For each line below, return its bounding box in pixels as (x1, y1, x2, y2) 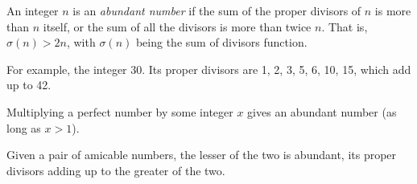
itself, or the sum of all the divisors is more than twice (43, 18, 312, 35)
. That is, (321, 18, 368, 35)
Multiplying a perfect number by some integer (6, 103, 233, 120)
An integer (6, 2, 59, 18)
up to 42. (6, 76, 52, 93)
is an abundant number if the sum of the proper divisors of (72, 2, 361, 18)
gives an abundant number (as (247, 103, 397, 120)
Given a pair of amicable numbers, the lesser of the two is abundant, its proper (6, 146, 397, 163)
